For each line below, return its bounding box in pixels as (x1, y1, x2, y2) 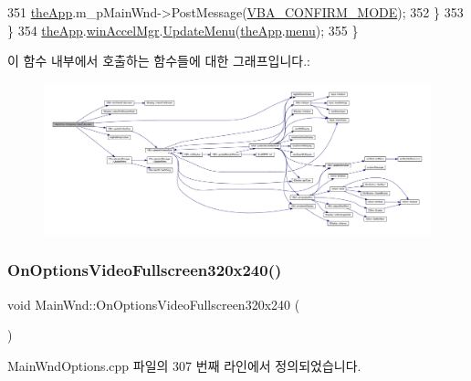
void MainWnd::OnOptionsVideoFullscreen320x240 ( (7, 294, 300, 313)
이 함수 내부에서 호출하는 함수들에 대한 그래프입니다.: (7, 51, 310, 70)
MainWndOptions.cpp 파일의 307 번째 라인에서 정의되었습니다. (7, 355, 361, 375)
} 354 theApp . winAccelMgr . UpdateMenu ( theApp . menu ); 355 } (7, 20, 359, 39)
